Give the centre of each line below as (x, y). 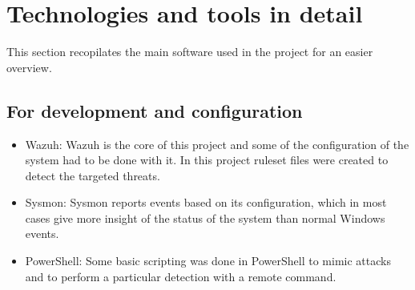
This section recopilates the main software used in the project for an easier (190, 52)
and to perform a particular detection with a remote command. (181, 276)
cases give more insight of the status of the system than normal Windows (205, 217)
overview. (29, 67)
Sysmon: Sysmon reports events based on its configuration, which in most (206, 202)
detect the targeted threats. (93, 175)
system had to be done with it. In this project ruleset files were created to (207, 160)
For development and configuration (155, 110)
